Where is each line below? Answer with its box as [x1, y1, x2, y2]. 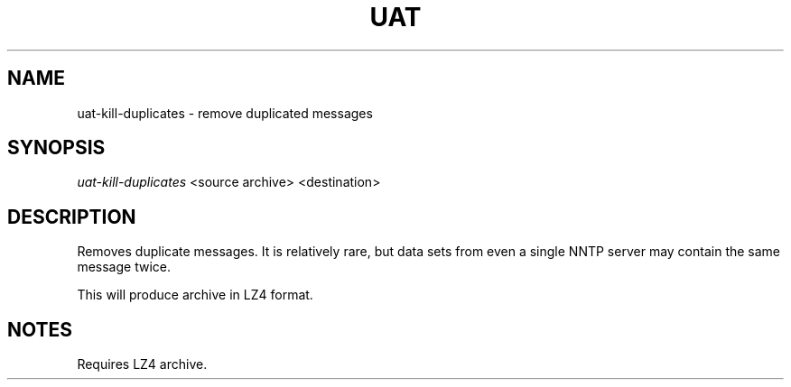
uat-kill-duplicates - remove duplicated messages [77, 105, 373, 121]
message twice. [77, 259, 171, 275]
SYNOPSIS [7, 136, 106, 160]
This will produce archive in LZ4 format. [77, 287, 313, 303]
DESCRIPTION [7, 205, 136, 228]
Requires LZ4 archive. [77, 356, 208, 373]
